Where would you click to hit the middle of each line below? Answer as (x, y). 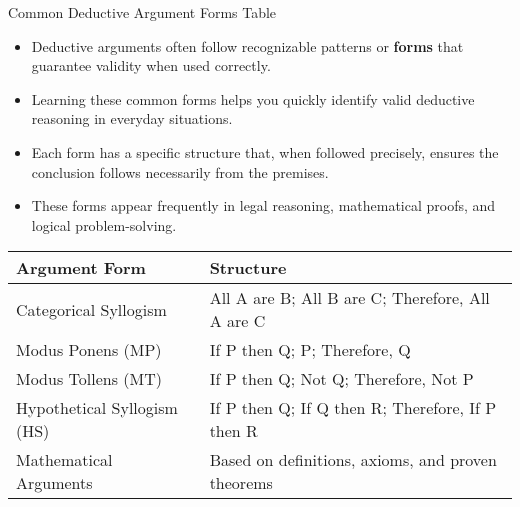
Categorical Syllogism (91, 309)
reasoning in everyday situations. (132, 118)
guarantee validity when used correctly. (151, 65)
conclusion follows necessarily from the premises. (180, 171)
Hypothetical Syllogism (97, 408)
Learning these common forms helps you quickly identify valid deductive (253, 98)
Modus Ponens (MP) (89, 350)
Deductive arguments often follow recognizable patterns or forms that (247, 45)
